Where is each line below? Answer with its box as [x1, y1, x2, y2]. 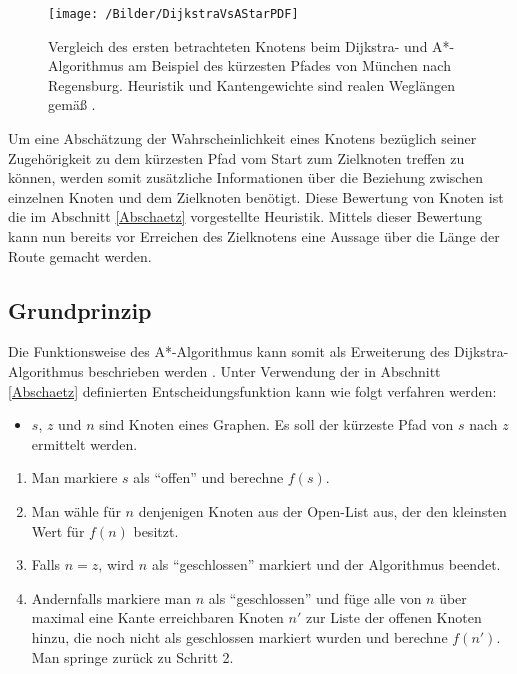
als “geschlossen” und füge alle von [208, 587, 422, 608]
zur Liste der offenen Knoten [306, 607, 482, 628]
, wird [98, 554, 135, 575]
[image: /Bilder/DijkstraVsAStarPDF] [48, 7, 299, 21]
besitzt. [133, 520, 179, 541]
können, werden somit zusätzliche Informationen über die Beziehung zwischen [8, 167, 483, 188]
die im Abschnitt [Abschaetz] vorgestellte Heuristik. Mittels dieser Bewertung [8, 206, 483, 227]
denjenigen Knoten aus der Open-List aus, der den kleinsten [138, 500, 507, 521]
